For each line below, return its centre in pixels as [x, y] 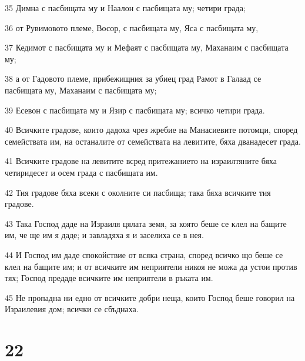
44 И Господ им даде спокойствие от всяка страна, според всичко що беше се [144, 254]
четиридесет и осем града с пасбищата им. [81, 172]
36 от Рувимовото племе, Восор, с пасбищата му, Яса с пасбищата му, [132, 27]
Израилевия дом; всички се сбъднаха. [72, 309]
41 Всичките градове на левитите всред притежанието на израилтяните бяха [141, 161]
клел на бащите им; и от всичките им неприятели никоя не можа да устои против [151, 266]
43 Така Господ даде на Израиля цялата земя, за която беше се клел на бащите [146, 223]
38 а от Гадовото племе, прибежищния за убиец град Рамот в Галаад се [133, 78]
